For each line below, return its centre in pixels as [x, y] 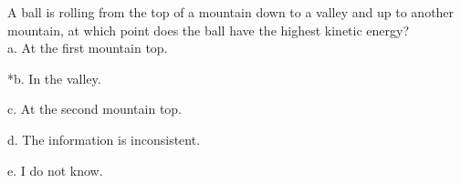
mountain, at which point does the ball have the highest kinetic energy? [209, 30]
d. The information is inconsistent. [104, 139]
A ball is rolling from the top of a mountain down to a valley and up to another [231, 12]
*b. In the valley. [54, 78]
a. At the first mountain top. [88, 48]
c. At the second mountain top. [95, 109]
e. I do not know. [55, 170]
